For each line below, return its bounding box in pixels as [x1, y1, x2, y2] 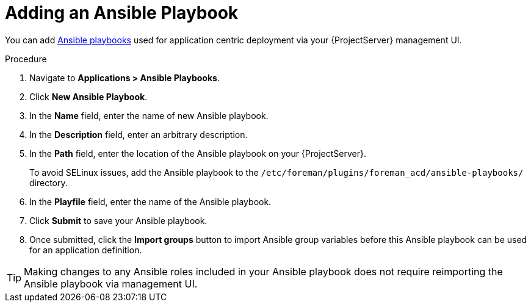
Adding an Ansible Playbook [5, 2, 239, 23]
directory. [29, 177, 68, 188]
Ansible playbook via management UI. [24, 277, 198, 290]
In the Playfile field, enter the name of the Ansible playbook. [29, 196, 272, 207]
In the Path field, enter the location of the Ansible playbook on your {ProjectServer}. [29, 148, 367, 159]
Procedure [5, 53, 47, 64]
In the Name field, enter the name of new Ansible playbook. [29, 110, 269, 121]
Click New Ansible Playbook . [29, 91, 148, 102]
